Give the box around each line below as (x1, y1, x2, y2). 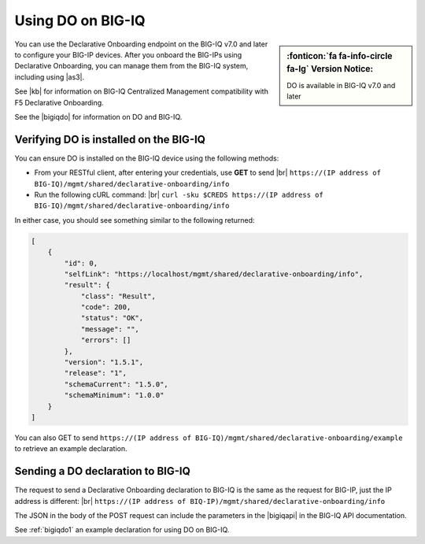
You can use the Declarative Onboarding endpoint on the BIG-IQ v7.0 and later (14, 39, 268, 49)
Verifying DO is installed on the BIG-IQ (14, 132, 206, 146)
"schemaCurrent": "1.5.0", (64, 379, 168, 389)
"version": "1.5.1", (64, 358, 144, 367)
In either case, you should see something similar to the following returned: (14, 215, 255, 224)
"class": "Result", (80, 291, 157, 301)
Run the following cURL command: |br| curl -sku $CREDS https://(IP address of (34, 190, 324, 199)
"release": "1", (64, 368, 128, 378)
